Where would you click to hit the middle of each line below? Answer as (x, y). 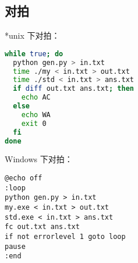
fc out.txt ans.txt (42, 227)
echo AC (36, 98)
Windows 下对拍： (39, 159)
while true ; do (34, 54)
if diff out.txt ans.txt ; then (73, 89)
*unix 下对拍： (32, 35)
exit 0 (34, 123)
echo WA (36, 115)
